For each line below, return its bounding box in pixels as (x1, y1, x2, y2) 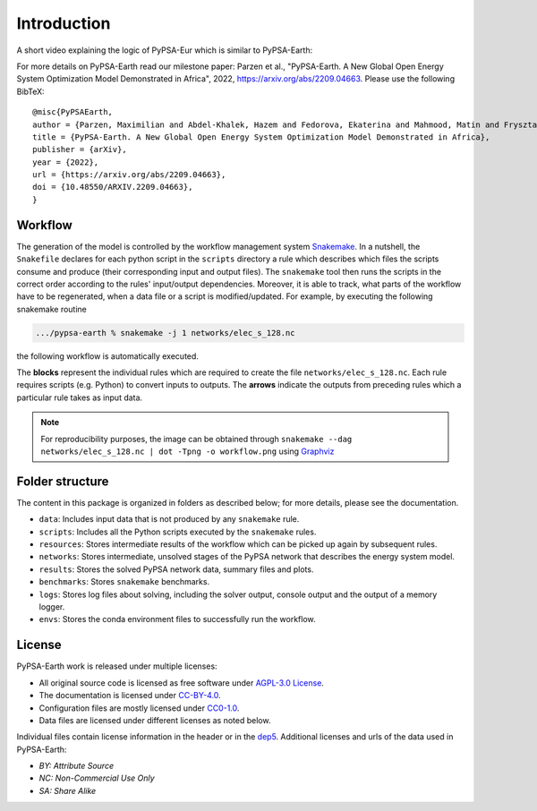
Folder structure (16, 474, 109, 489)
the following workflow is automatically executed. (16, 350, 199, 362)
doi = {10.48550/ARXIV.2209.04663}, (32, 182, 193, 192)
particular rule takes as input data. (16, 392, 143, 403)
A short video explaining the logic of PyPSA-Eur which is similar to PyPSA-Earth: (16, 45, 313, 55)
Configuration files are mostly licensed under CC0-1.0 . (38, 703, 240, 713)
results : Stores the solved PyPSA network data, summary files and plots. (38, 564, 314, 575)
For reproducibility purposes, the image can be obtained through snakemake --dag (40, 433, 353, 444)
